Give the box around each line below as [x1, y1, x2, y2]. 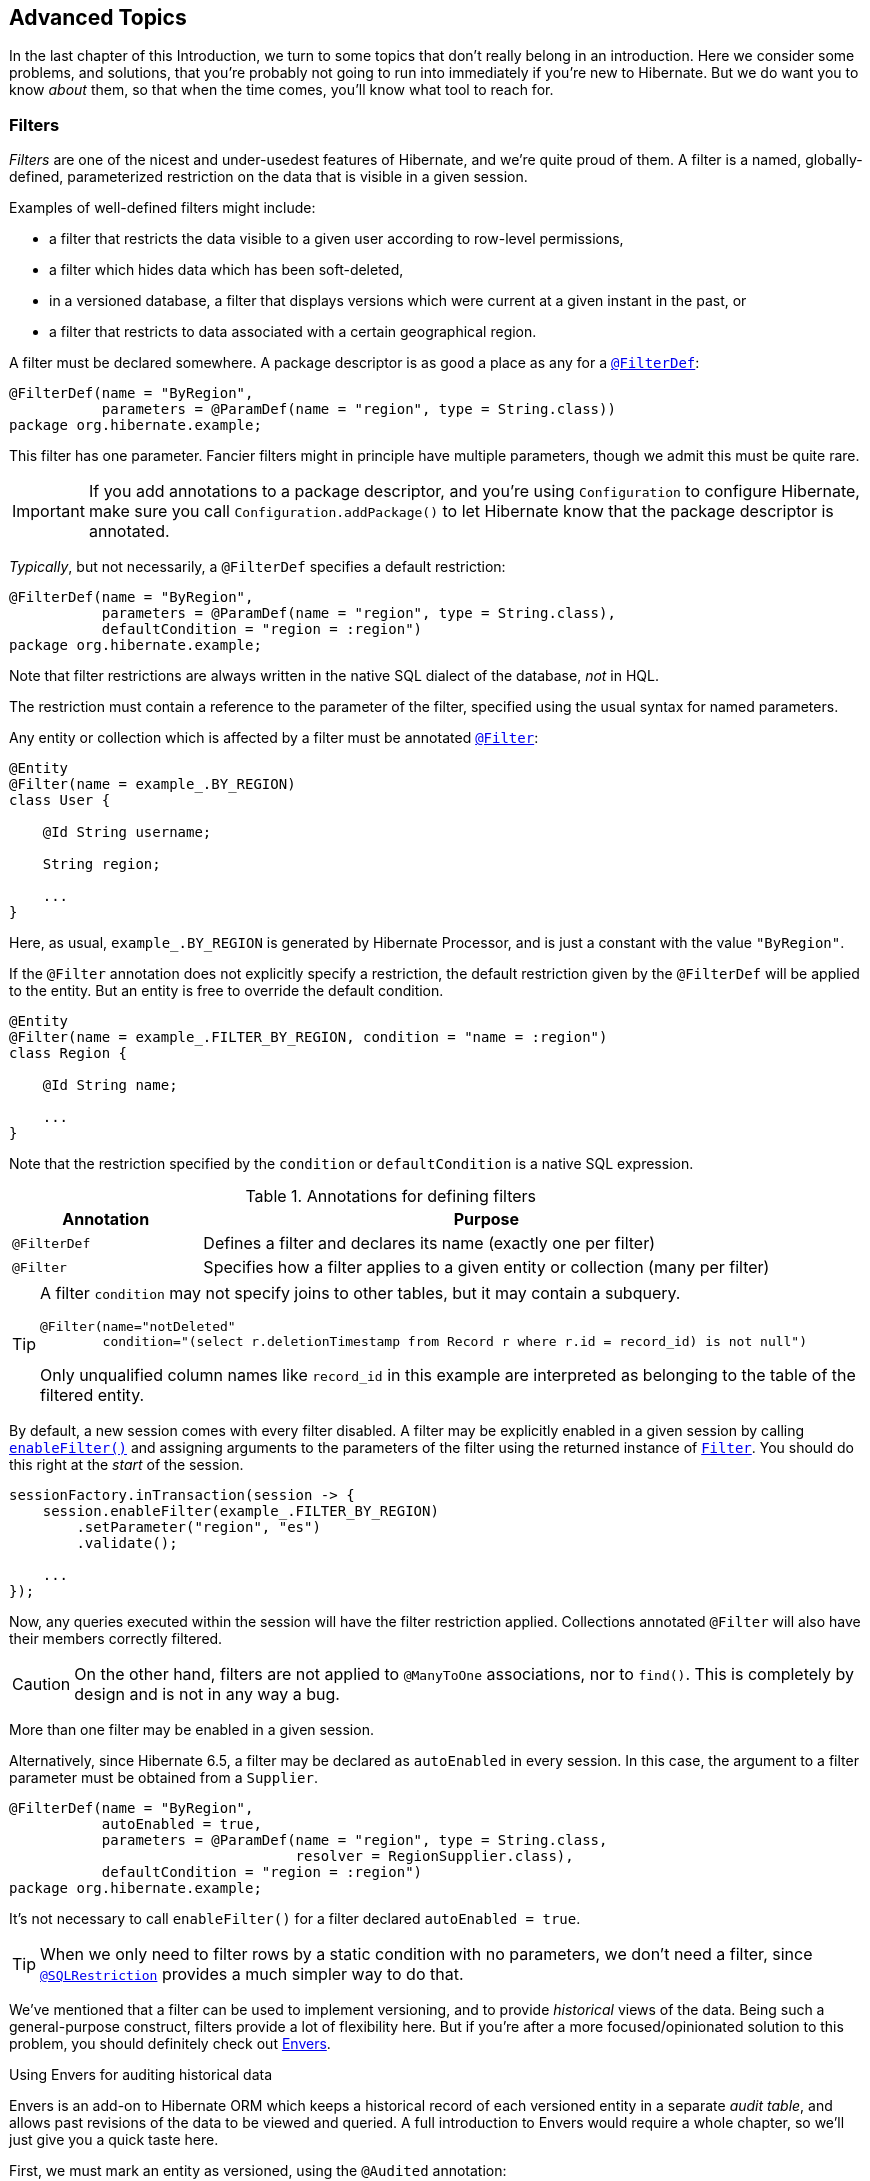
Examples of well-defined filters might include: [9, 199, 316, 217]
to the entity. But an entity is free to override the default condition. [9, 982, 444, 1000]
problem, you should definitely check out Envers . [9, 2035, 331, 2053]
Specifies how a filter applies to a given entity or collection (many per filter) [203, 1257, 770, 1278]
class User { [9, 792, 111, 809]
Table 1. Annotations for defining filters [245, 1186, 536, 1207]
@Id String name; [42, 1077, 178, 1094]
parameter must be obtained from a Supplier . [9, 1769, 318, 1787]
